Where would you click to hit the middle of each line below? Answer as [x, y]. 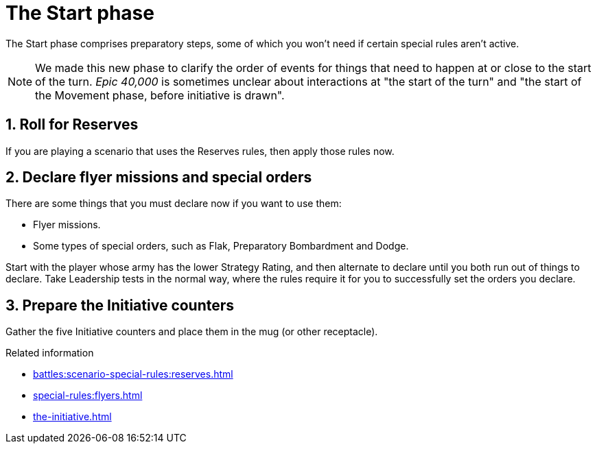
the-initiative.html [72, 417]
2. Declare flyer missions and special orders [159, 178]
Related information [50, 353]
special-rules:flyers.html [88, 396]
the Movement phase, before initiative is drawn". [160, 95]
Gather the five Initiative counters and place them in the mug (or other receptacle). [192, 332]
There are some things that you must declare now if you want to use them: [174, 204]
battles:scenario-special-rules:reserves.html [133, 374]
